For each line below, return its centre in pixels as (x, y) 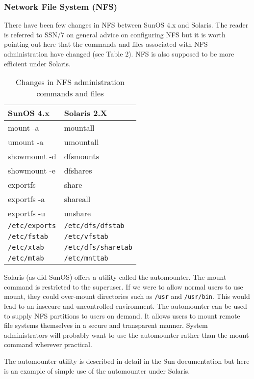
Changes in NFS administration (70, 82)
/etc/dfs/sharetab (98, 248)
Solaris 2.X (86, 113)
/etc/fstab (28, 237)
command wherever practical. (48, 344)
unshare (77, 213)
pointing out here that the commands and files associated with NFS (106, 44)
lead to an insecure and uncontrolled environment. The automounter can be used (126, 306)
